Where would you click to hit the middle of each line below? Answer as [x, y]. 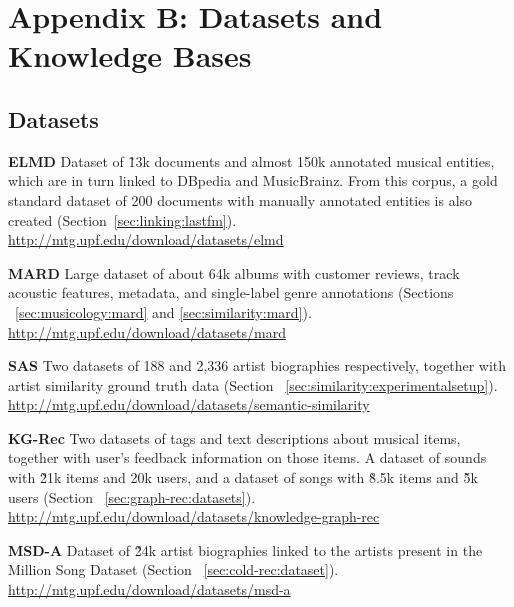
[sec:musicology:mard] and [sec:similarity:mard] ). [163, 311]
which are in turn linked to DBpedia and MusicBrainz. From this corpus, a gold [253, 180]
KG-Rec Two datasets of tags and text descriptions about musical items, [234, 437]
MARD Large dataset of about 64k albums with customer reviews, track [234, 272]
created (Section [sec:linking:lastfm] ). [122, 219]
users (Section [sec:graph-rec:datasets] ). [132, 496]
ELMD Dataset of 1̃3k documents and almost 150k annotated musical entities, [251, 160]
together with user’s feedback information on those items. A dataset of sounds [247, 457]
